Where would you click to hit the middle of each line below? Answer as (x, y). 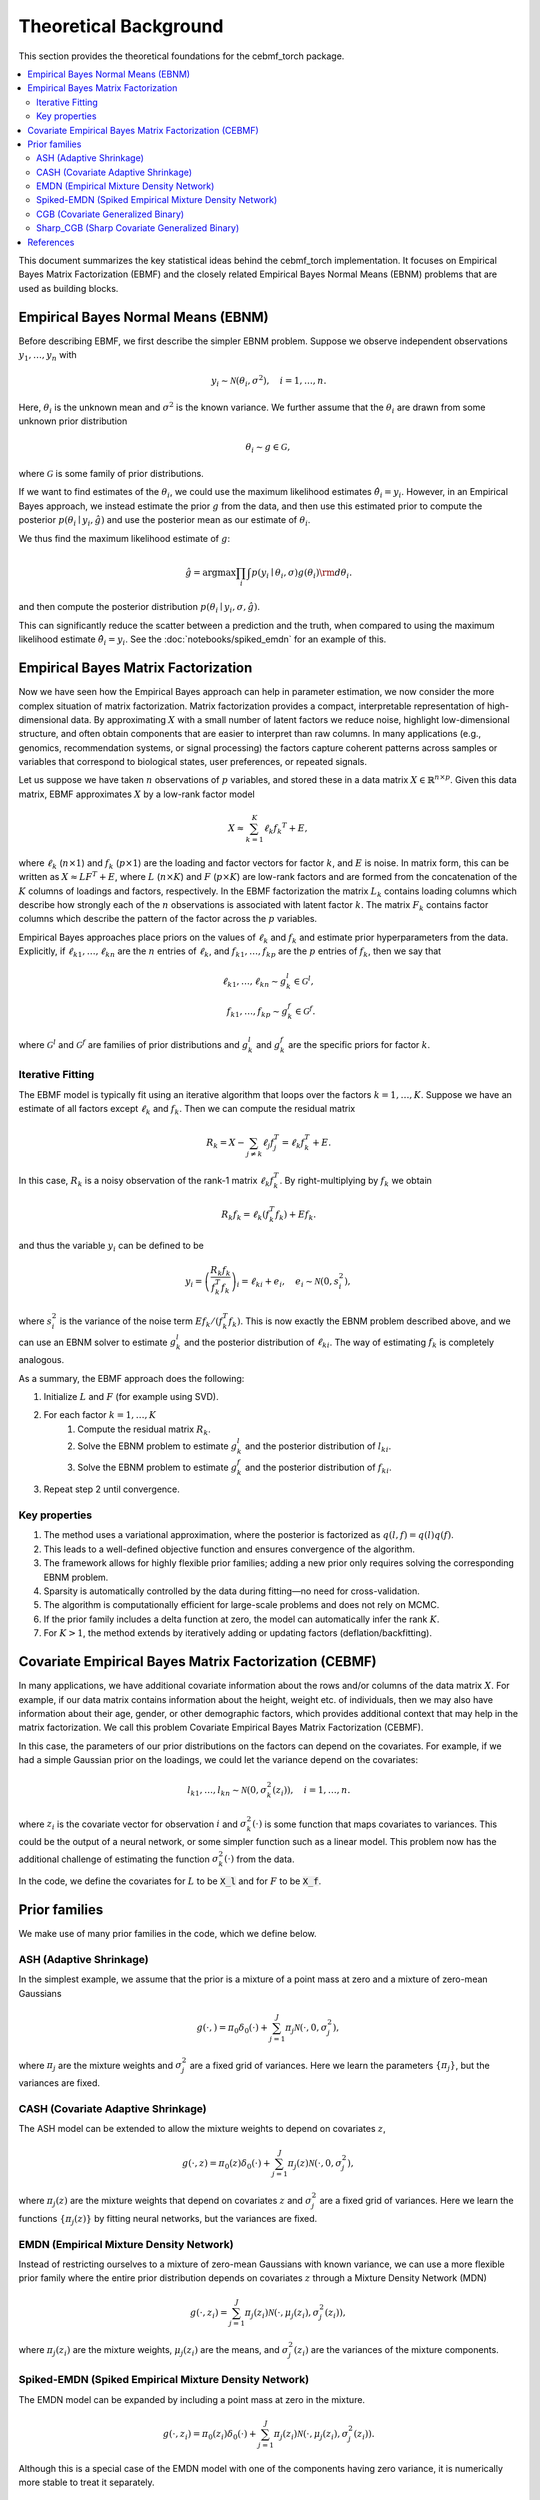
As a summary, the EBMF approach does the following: (131, 1378)
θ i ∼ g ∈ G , (268, 448)
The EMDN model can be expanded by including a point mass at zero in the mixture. (191, 2399)
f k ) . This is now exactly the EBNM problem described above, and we (369, 1322)
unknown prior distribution (73, 421)
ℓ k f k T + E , (285, 828)
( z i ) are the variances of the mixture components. (396, 2351)
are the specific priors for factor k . (359, 1045)
